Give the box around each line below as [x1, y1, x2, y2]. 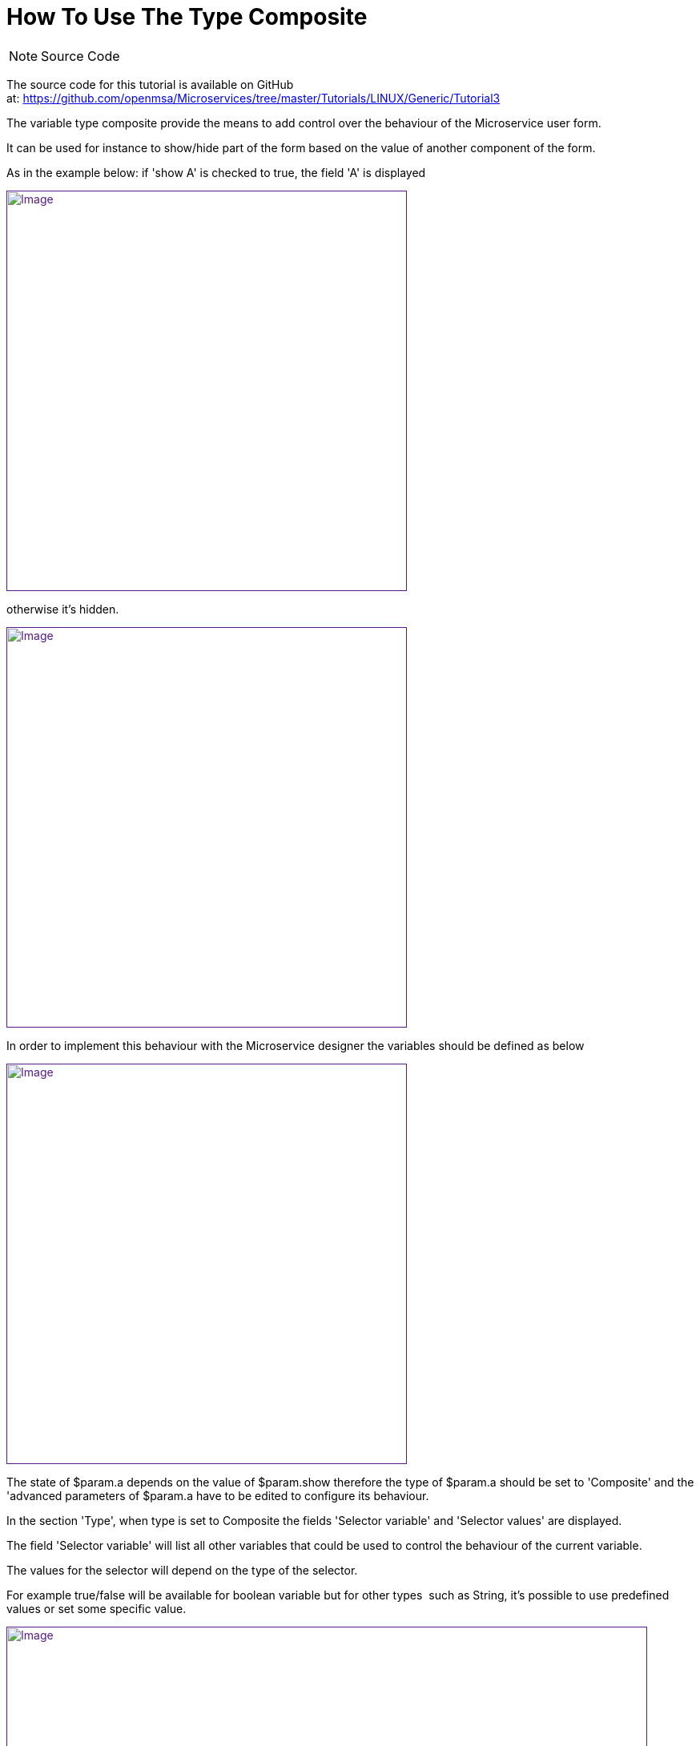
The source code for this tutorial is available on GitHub [6, 77, 294, 91]
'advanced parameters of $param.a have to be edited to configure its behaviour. [6, 1488, 429, 1503]
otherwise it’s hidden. [6, 601, 119, 616]
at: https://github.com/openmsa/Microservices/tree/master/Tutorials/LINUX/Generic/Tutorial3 [6, 91, 501, 105]
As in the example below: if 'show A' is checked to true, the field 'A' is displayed [6, 165, 426, 179]
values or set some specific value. [6, 1601, 187, 1615]
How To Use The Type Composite [6, 3, 368, 30]
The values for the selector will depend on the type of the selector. [6, 1563, 358, 1577]
